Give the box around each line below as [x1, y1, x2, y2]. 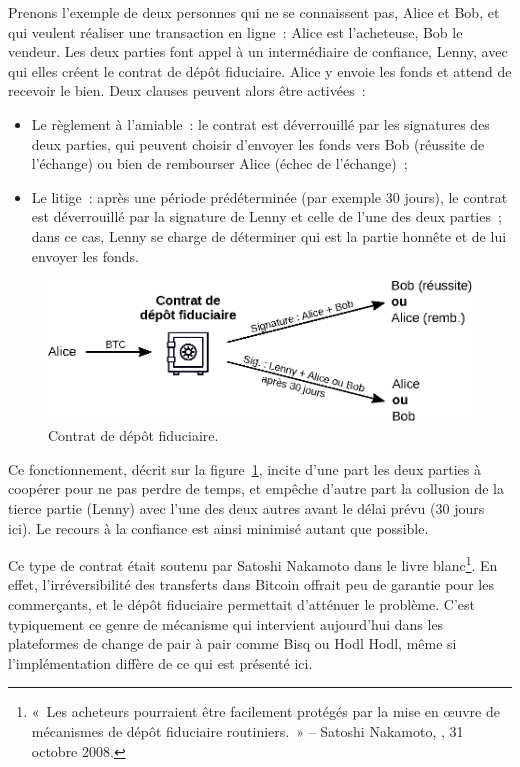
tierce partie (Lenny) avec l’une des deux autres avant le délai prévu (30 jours [8, 497, 485, 518]
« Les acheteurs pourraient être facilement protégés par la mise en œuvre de [31, 701, 500, 722]
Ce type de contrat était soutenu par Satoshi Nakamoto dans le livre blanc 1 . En [8, 552, 498, 575]
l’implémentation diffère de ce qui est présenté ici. [8, 652, 313, 673]
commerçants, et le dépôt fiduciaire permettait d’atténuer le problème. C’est [8, 594, 475, 615]
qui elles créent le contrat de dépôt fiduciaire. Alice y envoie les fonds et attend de [8, 60, 512, 81]
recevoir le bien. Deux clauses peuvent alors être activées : [8, 80, 366, 101]
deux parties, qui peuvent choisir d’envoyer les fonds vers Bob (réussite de [31, 133, 485, 154]
